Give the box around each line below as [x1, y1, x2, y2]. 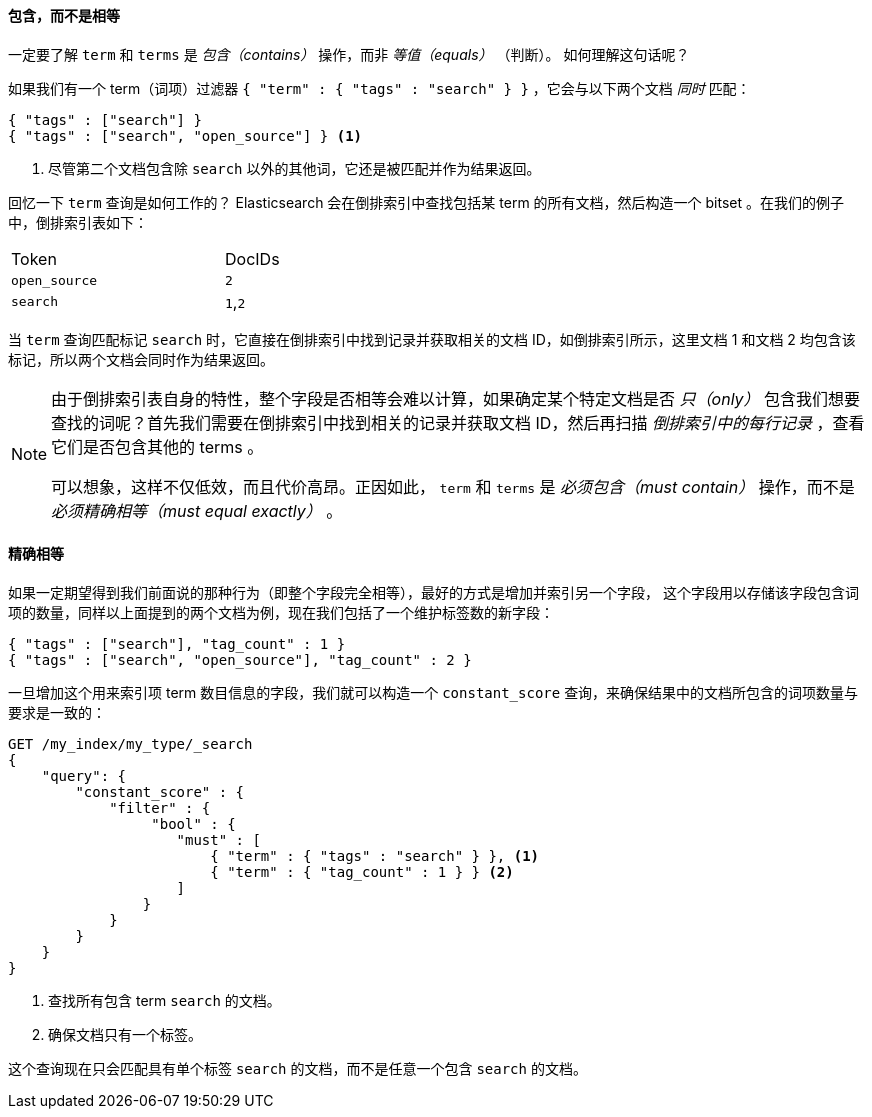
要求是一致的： [8, 703, 106, 721]
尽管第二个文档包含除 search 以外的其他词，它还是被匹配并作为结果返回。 [48, 159, 541, 177]
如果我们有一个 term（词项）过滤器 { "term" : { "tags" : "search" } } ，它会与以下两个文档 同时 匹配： [8, 79, 751, 97]
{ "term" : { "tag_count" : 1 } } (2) [210, 863, 514, 880]
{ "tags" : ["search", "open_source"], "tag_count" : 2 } [8, 651, 472, 668]
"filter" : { [109, 799, 211, 816]
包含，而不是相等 [8, 7, 120, 24]
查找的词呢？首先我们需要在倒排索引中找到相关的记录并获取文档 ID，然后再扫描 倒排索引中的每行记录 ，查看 [51, 412, 865, 433]
